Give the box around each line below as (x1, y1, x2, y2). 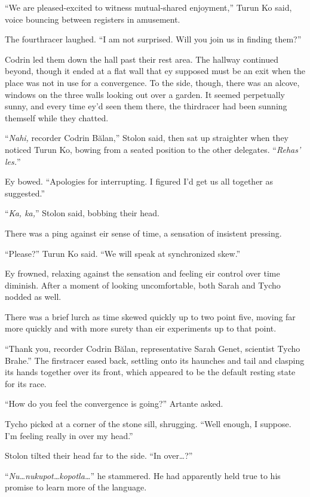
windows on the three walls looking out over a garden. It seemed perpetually (5, 88, 285, 100)
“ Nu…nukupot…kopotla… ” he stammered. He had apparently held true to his (5, 469, 281, 481)
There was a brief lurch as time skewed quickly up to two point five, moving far (5, 310, 296, 323)
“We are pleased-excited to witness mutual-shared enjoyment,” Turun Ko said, (5, 1, 292, 13)
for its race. (5, 377, 47, 389)
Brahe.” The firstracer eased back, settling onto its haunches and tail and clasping (5, 354, 305, 366)
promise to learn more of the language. (5, 481, 147, 493)
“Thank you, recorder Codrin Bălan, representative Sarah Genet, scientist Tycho (5, 342, 300, 355)
